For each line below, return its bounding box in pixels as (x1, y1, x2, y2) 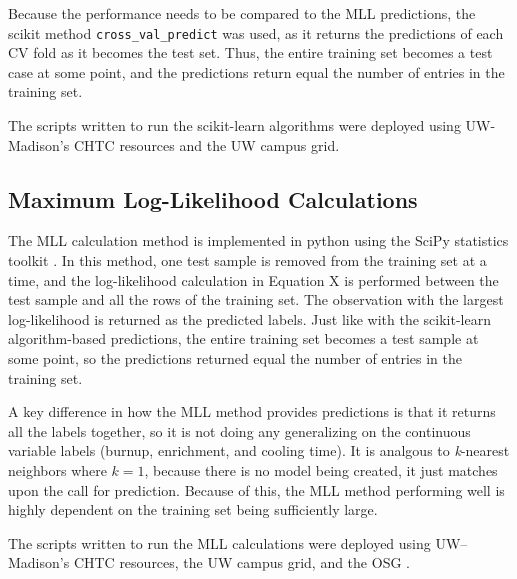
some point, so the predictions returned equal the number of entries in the (8, 347, 462, 368)
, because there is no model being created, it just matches (144, 459, 498, 480)
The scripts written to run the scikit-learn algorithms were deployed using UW (8, 115, 491, 136)
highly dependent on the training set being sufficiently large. (8, 499, 378, 520)
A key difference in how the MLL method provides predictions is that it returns (8, 401, 496, 422)
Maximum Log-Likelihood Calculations (8, 183, 418, 214)
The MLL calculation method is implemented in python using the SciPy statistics (8, 230, 509, 251)
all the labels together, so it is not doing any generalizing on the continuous (8, 420, 471, 441)
